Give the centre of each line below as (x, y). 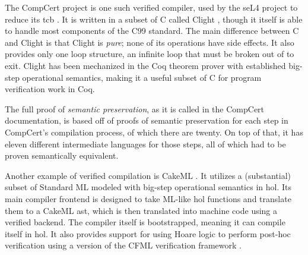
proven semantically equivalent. (62, 155)
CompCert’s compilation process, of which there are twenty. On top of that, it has (154, 132)
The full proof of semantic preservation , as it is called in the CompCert (135, 108)
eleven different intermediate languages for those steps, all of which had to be (145, 144)
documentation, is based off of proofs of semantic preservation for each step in (147, 120)
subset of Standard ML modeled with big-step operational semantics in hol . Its (148, 187)
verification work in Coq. (50, 89)
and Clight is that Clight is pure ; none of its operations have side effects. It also (150, 42)
